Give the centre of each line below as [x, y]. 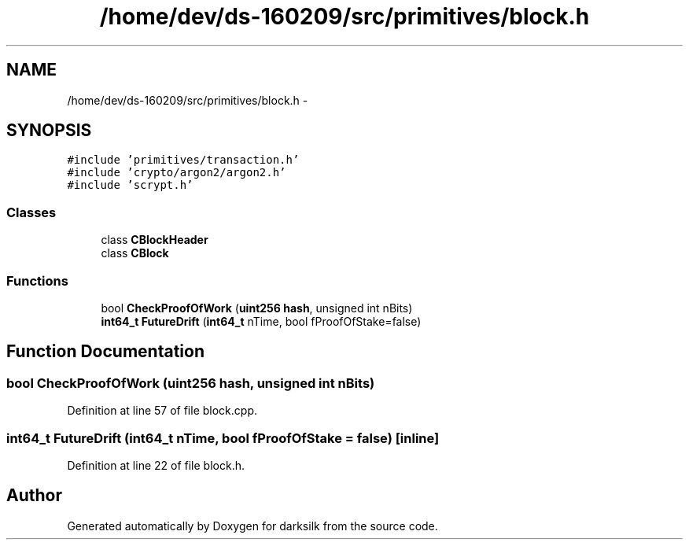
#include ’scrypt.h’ [130, 185]
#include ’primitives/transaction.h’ [183, 160]
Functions [37, 280]
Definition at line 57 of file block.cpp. [162, 411]
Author [34, 496]
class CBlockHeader [155, 240]
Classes [31, 212]
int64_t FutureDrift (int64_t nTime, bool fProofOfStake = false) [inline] [223, 438]
